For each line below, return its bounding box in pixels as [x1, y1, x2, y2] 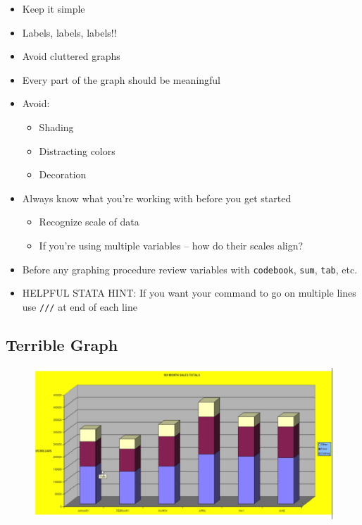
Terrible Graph [6, 333, 118, 355]
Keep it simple [22, 1, 85, 16]
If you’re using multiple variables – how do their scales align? [39, 237, 304, 252]
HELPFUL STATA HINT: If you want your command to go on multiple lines [22, 285, 356, 300]
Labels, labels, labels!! [22, 25, 117, 39]
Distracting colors [39, 143, 116, 158]
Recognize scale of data [39, 214, 139, 229]
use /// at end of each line [22, 299, 137, 314]
